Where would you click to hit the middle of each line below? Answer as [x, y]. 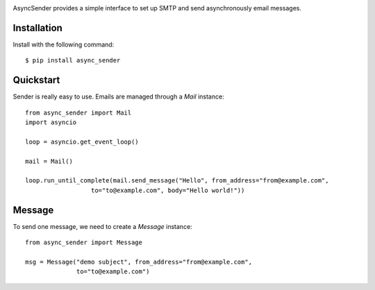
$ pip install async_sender [73, 60]
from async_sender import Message [84, 242]
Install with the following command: [64, 44]
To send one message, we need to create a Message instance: [102, 226]
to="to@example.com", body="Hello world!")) [168, 190]
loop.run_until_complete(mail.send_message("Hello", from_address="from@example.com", [177, 181]
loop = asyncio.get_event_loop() [82, 142]
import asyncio [51, 122]
